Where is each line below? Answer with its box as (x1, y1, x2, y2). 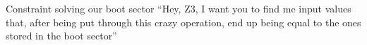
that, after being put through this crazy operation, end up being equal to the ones (6, 15, 361, 29)
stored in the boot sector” (6, 28, 117, 43)
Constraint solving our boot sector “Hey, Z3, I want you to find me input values (6, 1, 351, 15)
